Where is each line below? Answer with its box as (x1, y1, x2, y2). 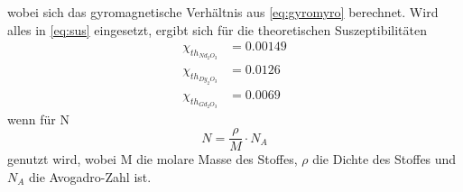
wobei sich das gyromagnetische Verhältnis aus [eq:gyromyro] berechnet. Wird (7, 3, 439, 21)
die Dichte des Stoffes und (312, 150, 457, 169)
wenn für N (7, 109, 69, 128)
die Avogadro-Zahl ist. (29, 167, 152, 186)
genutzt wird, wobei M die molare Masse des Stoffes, (7, 150, 298, 169)
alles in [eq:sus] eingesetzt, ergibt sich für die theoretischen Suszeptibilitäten (7, 20, 428, 39)
